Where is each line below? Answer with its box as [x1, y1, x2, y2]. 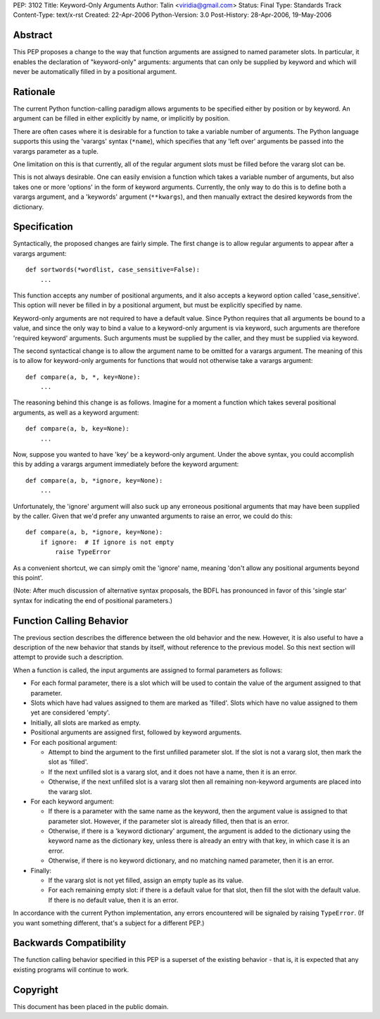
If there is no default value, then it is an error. [48, 896, 179, 904]
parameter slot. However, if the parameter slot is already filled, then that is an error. [48, 817, 289, 825]
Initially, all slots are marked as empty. [30, 718, 141, 727]
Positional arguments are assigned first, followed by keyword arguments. [30, 728, 242, 736]
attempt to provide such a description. [13, 653, 124, 662]
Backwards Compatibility [13, 937, 127, 949]
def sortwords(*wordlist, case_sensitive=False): [25, 266, 201, 274]
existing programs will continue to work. [13, 965, 129, 974]
